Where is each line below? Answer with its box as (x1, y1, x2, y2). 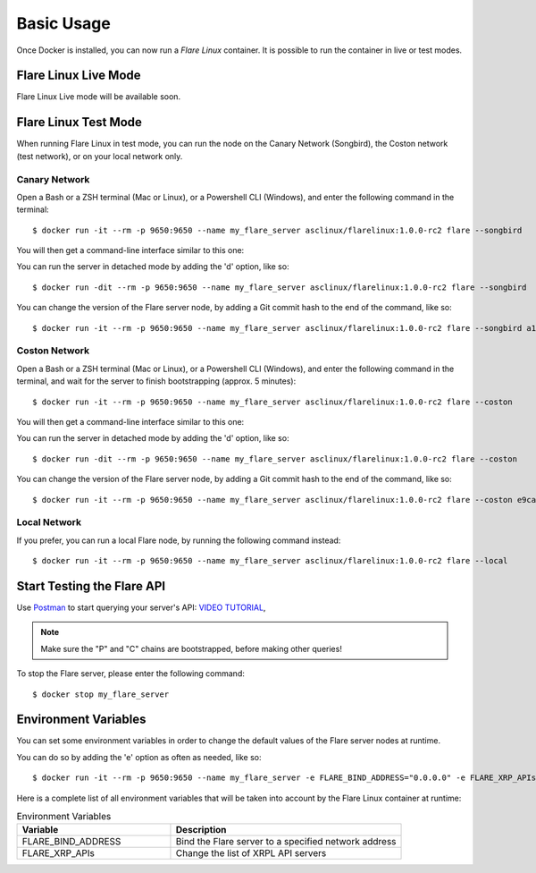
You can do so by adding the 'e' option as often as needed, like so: (16, 751, 262, 762)
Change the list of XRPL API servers (175, 847, 327, 860)
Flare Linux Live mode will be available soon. (16, 91, 181, 102)
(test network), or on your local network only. (16, 150, 183, 161)
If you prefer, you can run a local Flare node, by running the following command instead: (16, 535, 341, 546)
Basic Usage (16, 13, 111, 33)
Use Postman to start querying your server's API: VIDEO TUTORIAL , (16, 602, 266, 613)
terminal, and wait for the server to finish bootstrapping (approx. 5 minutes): (16, 376, 297, 386)
